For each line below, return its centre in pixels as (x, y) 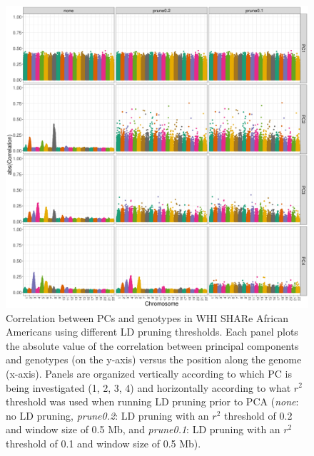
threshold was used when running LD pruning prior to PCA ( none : (152, 401)
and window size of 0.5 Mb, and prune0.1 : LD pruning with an (143, 429)
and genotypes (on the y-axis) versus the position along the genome (154, 359)
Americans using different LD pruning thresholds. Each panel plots (152, 332)
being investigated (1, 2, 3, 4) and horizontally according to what (148, 387)
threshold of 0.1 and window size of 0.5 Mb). (103, 443)
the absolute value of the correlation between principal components (152, 345)
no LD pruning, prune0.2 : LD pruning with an (107, 415)
